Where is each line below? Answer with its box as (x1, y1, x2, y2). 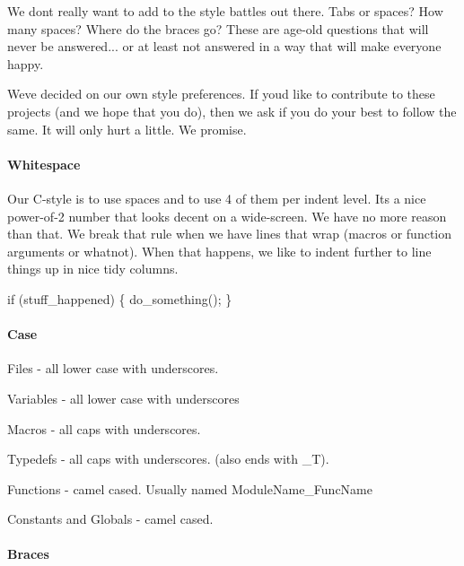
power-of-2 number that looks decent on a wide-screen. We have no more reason (7, 206, 447, 225)
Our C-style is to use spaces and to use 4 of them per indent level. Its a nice (7, 188, 426, 207)
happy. (7, 54, 44, 73)
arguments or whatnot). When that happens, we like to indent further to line (7, 241, 432, 260)
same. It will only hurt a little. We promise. (7, 119, 247, 138)
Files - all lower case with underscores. (7, 359, 219, 378)
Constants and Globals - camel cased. (7, 509, 214, 528)
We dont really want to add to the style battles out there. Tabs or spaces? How (7, 2, 443, 20)
